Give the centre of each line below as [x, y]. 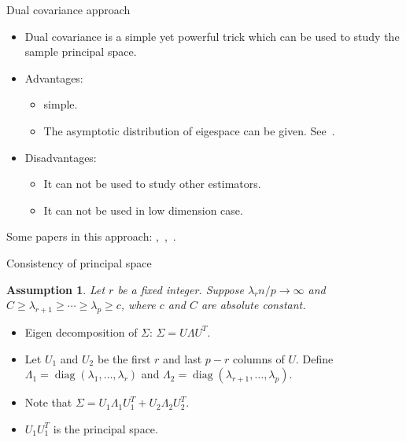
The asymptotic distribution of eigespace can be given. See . [189, 130]
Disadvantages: [61, 157]
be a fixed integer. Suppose [181, 289]
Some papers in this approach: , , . [91, 236]
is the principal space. [105, 428]
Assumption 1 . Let [56, 289]
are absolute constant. [253, 305]
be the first [124, 358]
